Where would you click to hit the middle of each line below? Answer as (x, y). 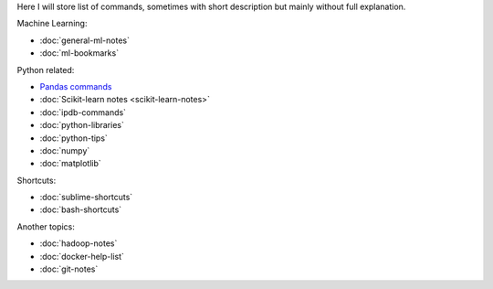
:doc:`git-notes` (69, 269)
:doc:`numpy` (65, 150)
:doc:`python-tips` (74, 138)
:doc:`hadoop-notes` (79, 243)
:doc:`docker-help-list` (82, 256)
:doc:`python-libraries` (82, 125)
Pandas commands (76, 86)
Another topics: (46, 226)
